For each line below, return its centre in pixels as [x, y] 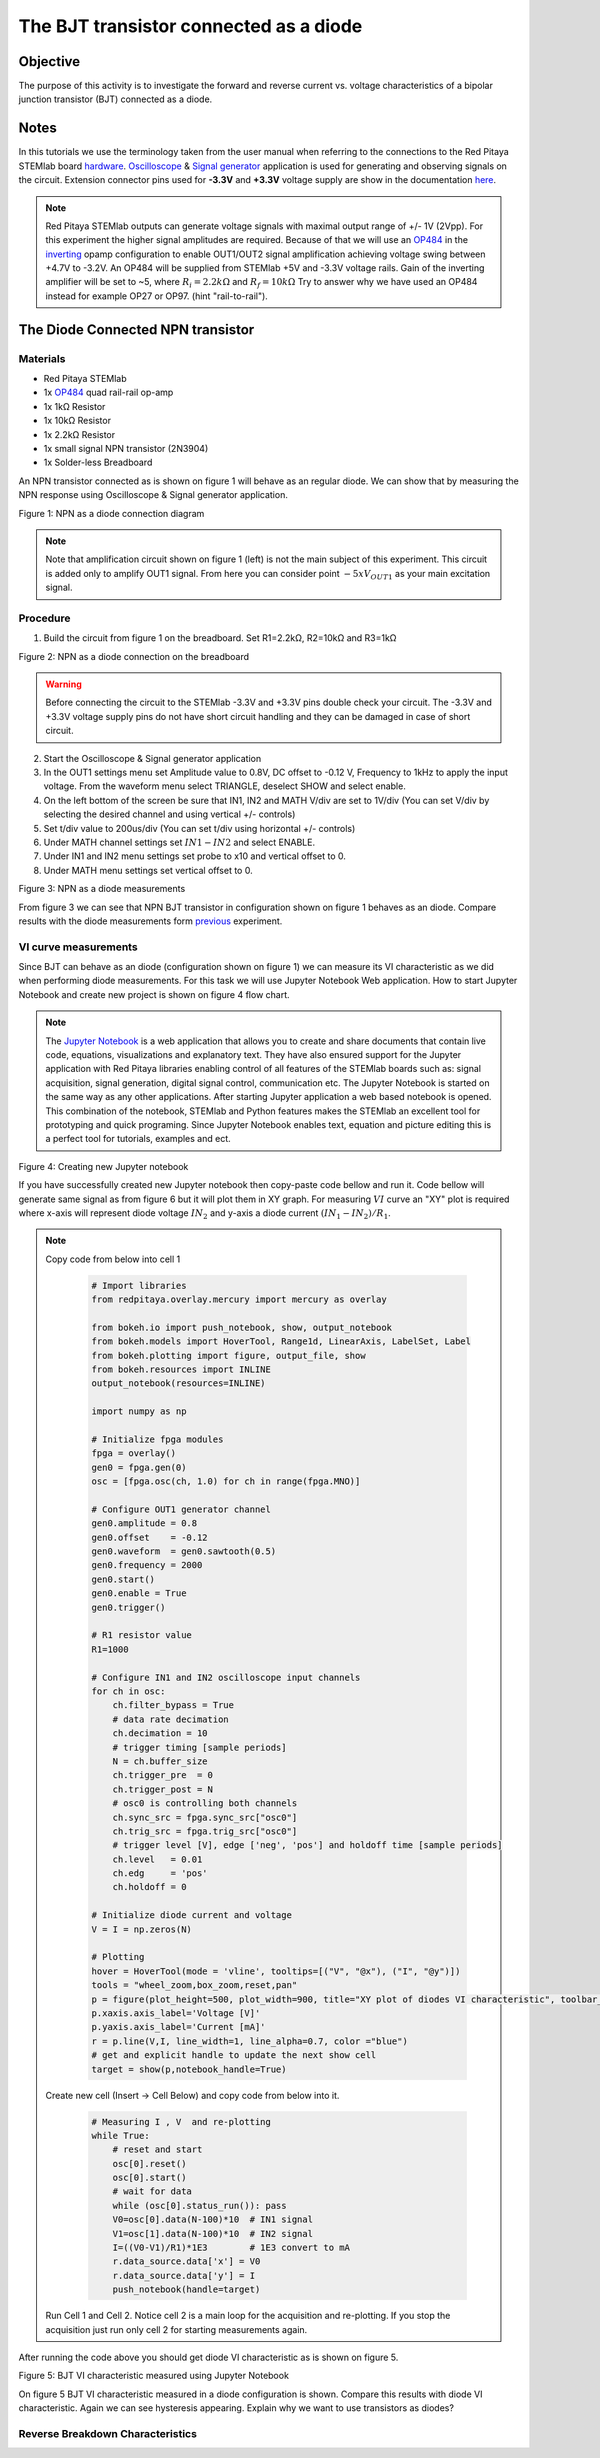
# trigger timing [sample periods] [199, 1747]
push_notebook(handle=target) [186, 2289]
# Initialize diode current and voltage [191, 1915]
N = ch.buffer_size [160, 1761]
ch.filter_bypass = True [173, 1705]
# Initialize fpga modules [157, 1439]
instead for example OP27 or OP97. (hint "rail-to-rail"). [157, 296]
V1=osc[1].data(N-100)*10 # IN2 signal [213, 2233]
